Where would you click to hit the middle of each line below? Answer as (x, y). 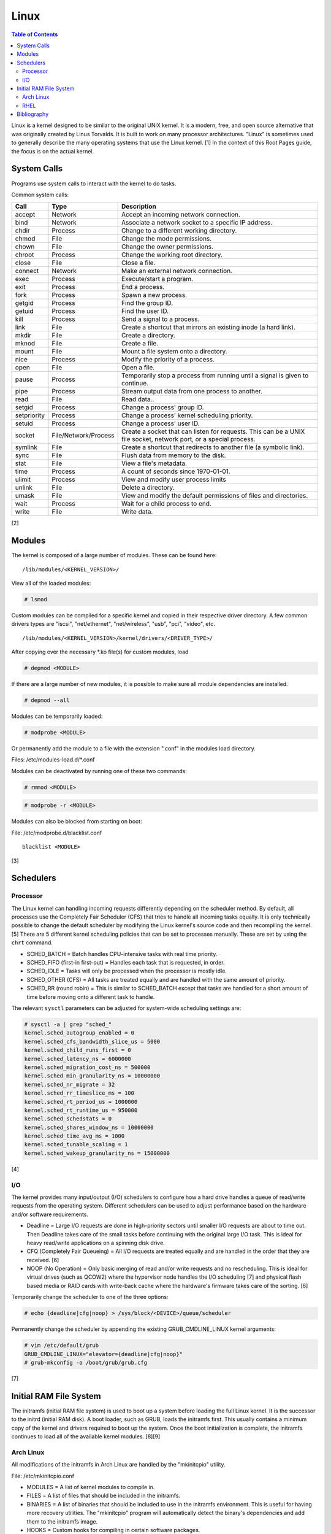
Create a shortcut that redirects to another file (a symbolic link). (213, 447)
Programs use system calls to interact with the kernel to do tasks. (94, 183)
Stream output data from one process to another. (192, 391)
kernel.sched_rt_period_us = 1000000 (81, 1102)
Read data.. (138, 399)
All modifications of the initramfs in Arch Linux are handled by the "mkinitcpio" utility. (119, 1465)
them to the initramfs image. (62, 1521)
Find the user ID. (145, 311)
